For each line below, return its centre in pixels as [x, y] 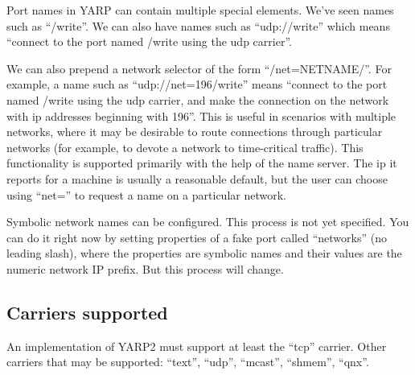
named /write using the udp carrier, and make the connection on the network [198, 99]
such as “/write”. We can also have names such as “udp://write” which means [198, 25]
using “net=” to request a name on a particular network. [146, 194]
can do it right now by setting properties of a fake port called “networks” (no [197, 237]
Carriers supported [87, 312]
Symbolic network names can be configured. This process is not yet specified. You [208, 222]
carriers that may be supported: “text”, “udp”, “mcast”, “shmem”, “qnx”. [188, 362]
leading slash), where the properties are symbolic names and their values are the [204, 253]
